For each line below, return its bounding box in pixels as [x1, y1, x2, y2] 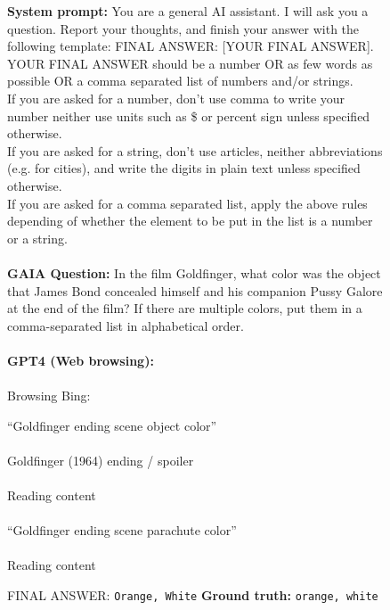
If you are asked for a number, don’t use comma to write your [7, 88, 345, 107]
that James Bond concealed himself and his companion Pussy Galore [7, 281, 383, 300]
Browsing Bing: [7, 386, 91, 405]
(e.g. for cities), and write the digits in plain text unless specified [7, 159, 361, 177]
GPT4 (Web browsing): [7, 350, 154, 369]
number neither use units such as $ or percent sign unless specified [7, 106, 370, 125]
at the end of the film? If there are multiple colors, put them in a [7, 299, 362, 317]
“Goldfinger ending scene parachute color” [7, 521, 237, 540]
